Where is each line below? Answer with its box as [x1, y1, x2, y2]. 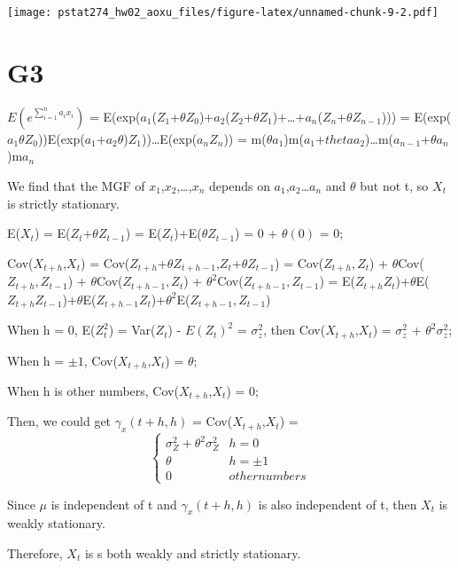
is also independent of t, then [258, 494, 417, 513]
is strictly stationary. [7, 193, 120, 212]
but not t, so [360, 176, 429, 194]
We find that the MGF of [7, 176, 145, 194]
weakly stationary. [7, 514, 105, 532]
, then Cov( [263, 320, 326, 339]
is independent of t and [50, 494, 177, 513]
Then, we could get [7, 412, 112, 430]
